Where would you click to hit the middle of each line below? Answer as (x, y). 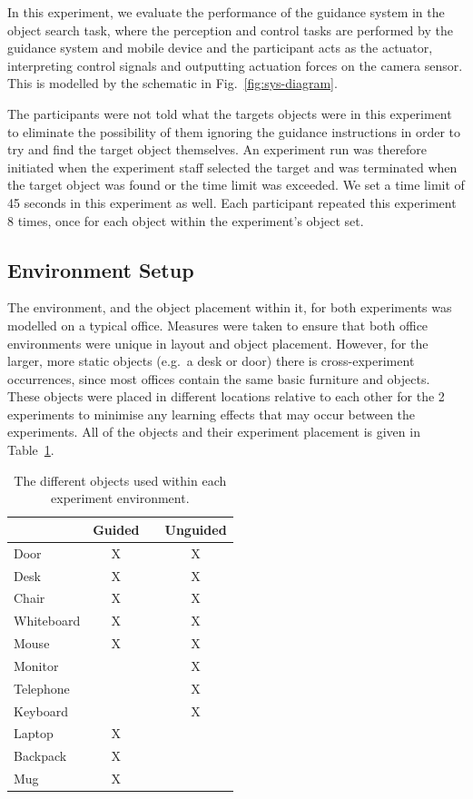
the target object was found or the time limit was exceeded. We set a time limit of (236, 185)
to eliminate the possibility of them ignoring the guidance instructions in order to (234, 131)
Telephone (42, 688)
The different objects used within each (120, 480)
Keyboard (41, 710)
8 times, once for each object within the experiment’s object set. (186, 220)
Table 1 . (31, 450)
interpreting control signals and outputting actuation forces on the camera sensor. (235, 65)
